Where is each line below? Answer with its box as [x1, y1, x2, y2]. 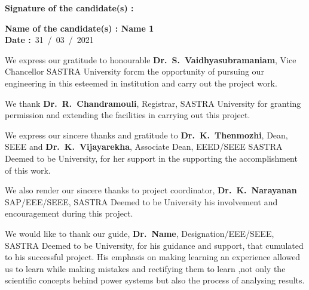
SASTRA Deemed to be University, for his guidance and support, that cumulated [5, 239, 304, 251]
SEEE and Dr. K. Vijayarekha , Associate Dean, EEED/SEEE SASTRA [5, 140, 283, 153]
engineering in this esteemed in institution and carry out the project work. [5, 76, 277, 89]
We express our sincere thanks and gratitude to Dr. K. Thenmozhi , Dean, [5, 128, 288, 141]
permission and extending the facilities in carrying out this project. [5, 109, 250, 121]
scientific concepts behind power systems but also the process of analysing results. [5, 274, 305, 286]
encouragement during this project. [5, 207, 133, 220]
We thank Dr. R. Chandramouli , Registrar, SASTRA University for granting [5, 97, 301, 109]
